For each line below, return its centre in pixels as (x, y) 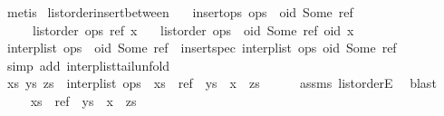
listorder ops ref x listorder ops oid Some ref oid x (193, 29)
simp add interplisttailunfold (88, 65)
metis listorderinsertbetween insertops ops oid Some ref (180, 12)
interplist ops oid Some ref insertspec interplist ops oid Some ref (202, 48)
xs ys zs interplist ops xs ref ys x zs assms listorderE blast (222, 83)
